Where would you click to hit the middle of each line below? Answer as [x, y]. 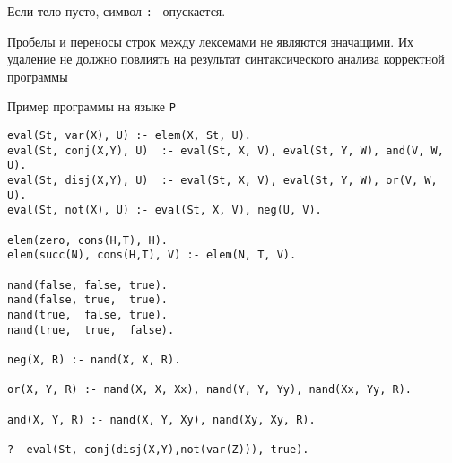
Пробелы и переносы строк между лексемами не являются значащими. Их [211, 41]
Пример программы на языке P [91, 106]
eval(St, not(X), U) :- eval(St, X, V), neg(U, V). [165, 210]
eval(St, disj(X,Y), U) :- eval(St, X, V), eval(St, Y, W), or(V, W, [222, 181]
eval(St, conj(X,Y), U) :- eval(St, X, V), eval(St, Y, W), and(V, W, [226, 150]
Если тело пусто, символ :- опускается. [117, 11]
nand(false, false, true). [87, 285]
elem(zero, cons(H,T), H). [87, 240]
